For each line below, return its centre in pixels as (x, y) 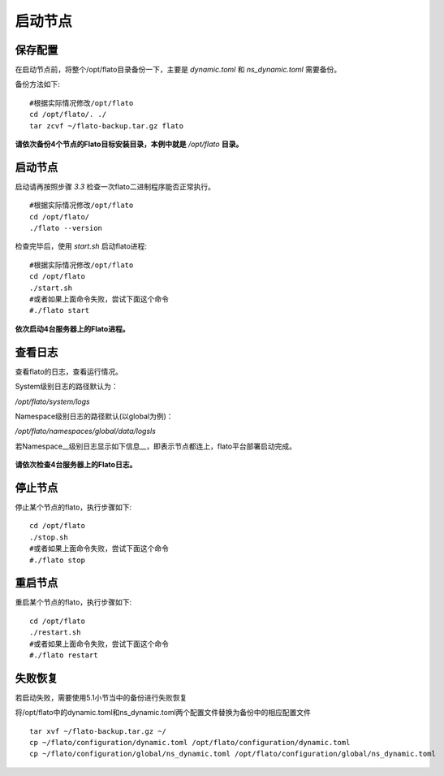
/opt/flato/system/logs (52, 401)
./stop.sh (49, 537)
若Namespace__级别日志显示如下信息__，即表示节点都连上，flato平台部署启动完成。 (155, 446)
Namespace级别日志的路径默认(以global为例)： (94, 416)
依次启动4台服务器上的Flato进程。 (72, 328)
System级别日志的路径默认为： (67, 387)
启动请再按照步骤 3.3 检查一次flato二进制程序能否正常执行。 (115, 186)
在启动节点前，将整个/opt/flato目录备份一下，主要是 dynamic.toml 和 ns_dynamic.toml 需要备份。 (178, 70)
